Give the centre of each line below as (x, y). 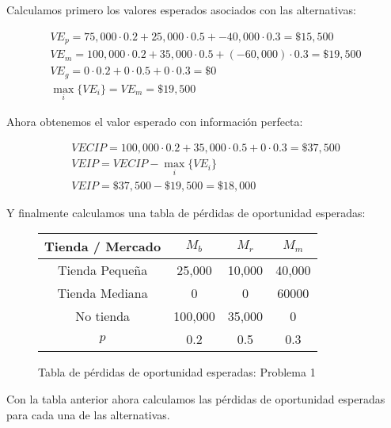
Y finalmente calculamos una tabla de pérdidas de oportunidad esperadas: (186, 212)
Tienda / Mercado (103, 246)
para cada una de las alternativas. (88, 414)
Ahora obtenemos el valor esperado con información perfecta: (155, 121)
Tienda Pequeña (103, 270)
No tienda (103, 316)
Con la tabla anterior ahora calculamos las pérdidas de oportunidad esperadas (196, 398)
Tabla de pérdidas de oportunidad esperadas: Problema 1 (177, 372)
